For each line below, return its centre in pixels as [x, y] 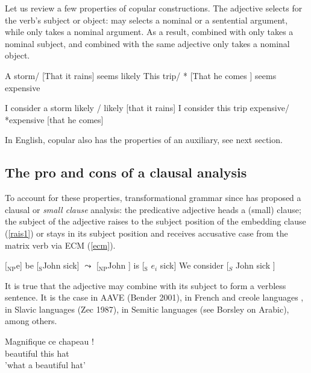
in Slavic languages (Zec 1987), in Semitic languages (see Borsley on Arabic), [147, 309]
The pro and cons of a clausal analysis [126, 172]
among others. [31, 321]
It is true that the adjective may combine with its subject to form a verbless [146, 285]
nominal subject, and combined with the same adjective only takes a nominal [147, 43]
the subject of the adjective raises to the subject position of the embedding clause [155, 221]
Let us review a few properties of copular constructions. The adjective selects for [154, 8]
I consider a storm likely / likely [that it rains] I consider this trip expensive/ [147, 108]
